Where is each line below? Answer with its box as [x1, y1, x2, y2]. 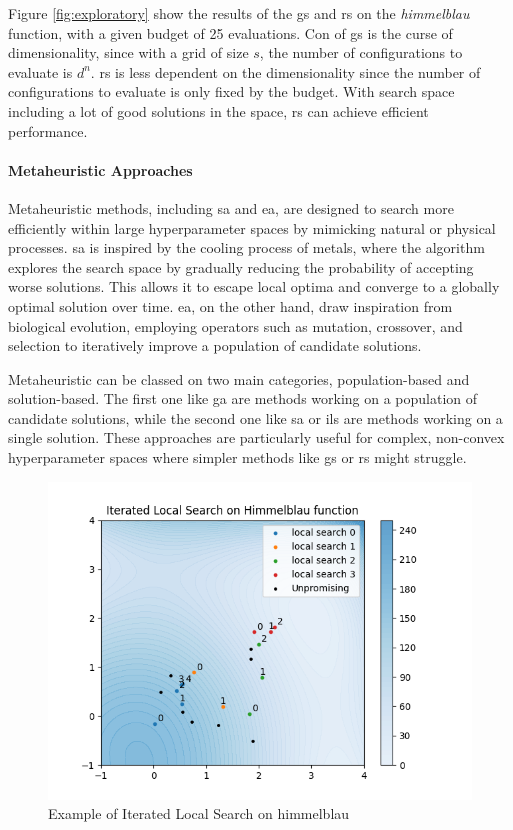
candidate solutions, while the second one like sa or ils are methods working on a [8, 407, 503, 428]
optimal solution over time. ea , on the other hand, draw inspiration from [8, 295, 453, 316]
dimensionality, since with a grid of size [8, 42, 249, 63]
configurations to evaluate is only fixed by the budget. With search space [8, 81, 455, 102]
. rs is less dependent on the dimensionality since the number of [90, 61, 481, 82]
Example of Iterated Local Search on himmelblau [48, 803, 350, 824]
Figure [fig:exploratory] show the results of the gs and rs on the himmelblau [8, 3, 470, 23]
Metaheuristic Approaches [8, 159, 193, 180]
